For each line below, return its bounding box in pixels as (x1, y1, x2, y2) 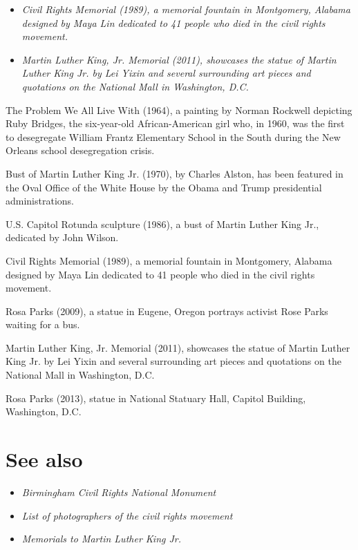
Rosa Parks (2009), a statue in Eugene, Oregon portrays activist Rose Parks (6, 303, 328, 318)
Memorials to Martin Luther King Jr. (21, 531, 182, 546)
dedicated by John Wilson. (6, 230, 119, 245)
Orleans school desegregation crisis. (6, 143, 155, 158)
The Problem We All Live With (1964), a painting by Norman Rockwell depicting (6, 102, 352, 117)
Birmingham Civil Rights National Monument (21, 484, 216, 499)
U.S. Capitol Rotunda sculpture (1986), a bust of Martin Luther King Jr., (6, 216, 319, 231)
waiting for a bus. (6, 317, 80, 332)
